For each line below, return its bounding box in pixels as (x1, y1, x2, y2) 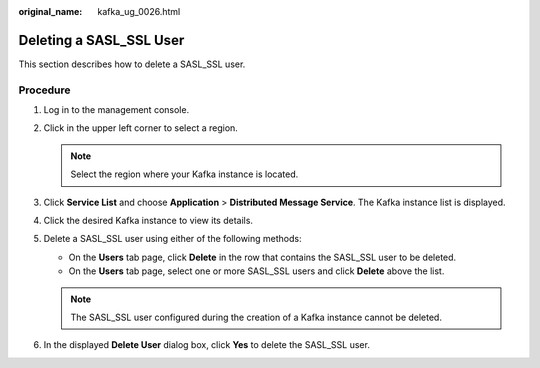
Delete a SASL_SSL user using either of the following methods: (43, 233, 302, 245)
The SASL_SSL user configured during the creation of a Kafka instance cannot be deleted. (70, 311, 442, 323)
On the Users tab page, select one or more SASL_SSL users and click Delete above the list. (68, 265, 445, 277)
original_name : (18, 6, 83, 17)
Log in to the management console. (43, 104, 190, 116)
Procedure (18, 83, 71, 97)
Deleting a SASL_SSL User (18, 31, 185, 49)
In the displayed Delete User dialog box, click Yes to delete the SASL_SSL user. (43, 339, 370, 351)
